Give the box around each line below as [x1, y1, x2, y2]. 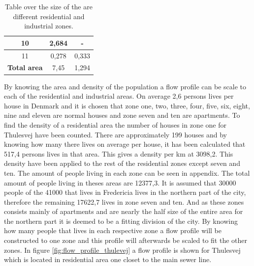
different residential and [13, 11, 85, 21]
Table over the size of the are [5, 1, 93, 11]
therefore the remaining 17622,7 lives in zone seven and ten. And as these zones [4, 196, 244, 207]
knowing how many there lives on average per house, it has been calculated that [4, 139, 246, 149]
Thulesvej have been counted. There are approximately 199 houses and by [4, 129, 227, 139]
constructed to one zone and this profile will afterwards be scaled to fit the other [4, 235, 247, 245]
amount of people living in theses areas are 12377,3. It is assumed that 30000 [4, 177, 236, 187]
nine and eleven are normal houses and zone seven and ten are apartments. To [4, 110, 240, 120]
